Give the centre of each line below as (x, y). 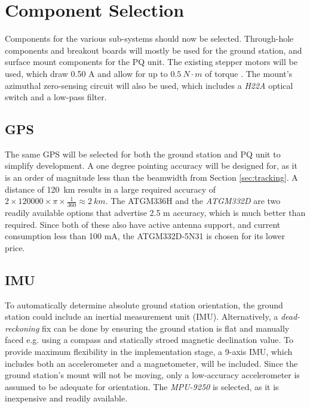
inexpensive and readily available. (66, 398)
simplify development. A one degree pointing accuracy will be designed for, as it (151, 166)
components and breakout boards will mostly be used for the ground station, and (154, 50)
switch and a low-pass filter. (56, 97)
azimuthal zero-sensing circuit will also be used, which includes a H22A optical (149, 85)
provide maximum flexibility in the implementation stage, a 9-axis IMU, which (149, 352)
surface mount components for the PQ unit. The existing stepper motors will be (151, 62)
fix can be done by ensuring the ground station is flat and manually (166, 328)
